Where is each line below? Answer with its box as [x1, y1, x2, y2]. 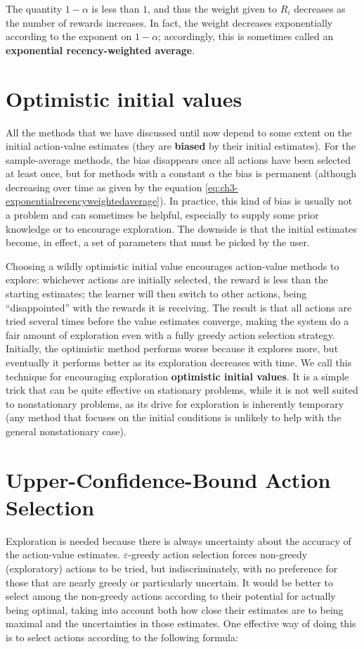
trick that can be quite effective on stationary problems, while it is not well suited [6, 383, 358, 397]
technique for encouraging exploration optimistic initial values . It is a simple [6, 368, 349, 383]
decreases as [294, 1, 346, 15]
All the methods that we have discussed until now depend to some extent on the [6, 124, 352, 139]
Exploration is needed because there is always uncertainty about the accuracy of [6, 533, 351, 548]
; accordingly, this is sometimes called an [158, 29, 334, 44]
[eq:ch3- [205, 179, 238, 194]
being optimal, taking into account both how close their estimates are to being [6, 602, 344, 617]
